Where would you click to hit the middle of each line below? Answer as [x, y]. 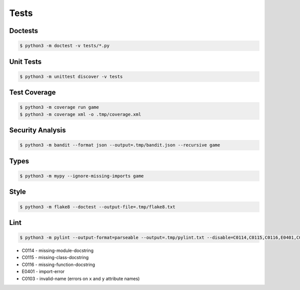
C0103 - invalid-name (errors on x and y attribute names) [81, 278]
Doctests [24, 31]
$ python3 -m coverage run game [59, 107]
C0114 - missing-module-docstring [58, 250]
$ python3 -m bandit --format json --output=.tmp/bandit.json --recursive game [120, 145]
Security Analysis [37, 130]
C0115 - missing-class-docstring [55, 257]
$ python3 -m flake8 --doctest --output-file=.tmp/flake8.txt [97, 207]
